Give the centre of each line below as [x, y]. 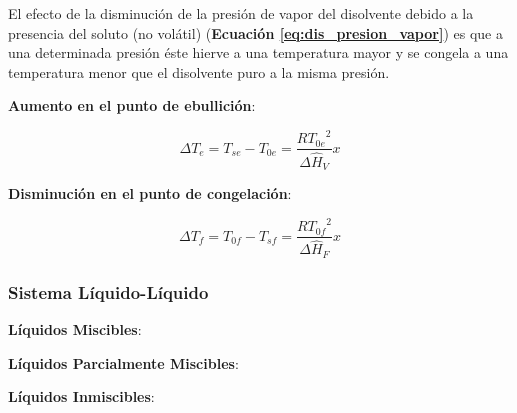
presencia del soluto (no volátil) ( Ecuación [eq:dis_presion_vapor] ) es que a [255, 32]
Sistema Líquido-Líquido [108, 291]
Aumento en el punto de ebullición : [132, 105]
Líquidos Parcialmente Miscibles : [123, 362]
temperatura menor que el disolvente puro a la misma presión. [199, 71]
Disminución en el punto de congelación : [150, 193]
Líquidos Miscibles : [75, 328]
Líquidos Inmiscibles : [81, 396]
